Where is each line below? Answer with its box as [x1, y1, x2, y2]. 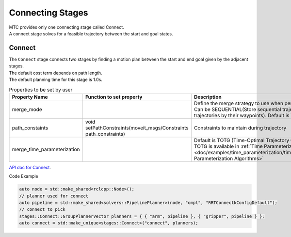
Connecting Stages [9, 7, 88, 18]
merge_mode [12, 106, 42, 112]
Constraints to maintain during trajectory [194, 124, 287, 131]
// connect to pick [19, 206, 65, 212]
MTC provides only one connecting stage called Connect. [9, 24, 125, 30]
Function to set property [85, 94, 143, 100]
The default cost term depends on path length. [9, 70, 102, 76]
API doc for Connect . [9, 164, 51, 170]
